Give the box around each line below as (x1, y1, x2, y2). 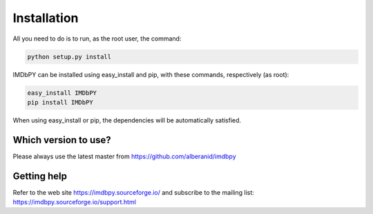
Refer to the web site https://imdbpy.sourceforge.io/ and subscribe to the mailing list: (12, 188, 255, 196)
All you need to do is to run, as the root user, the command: (12, 34, 182, 43)
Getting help (12, 170, 67, 182)
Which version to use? (12, 134, 112, 146)
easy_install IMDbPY (27, 89, 97, 96)
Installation (12, 10, 79, 25)
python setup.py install (27, 52, 112, 61)
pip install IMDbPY (27, 98, 93, 106)
